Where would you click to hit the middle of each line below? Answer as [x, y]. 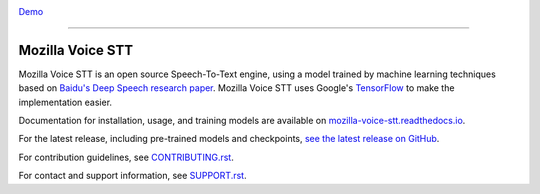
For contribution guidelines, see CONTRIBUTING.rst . [126, 157]
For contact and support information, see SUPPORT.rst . [132, 176]
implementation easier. [65, 102]
